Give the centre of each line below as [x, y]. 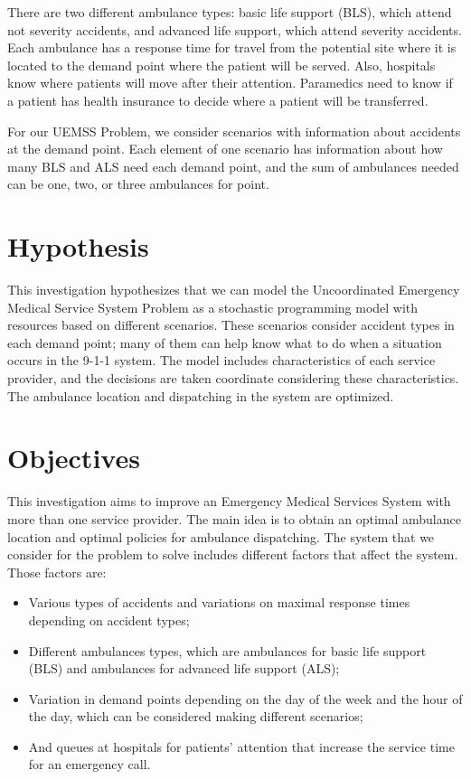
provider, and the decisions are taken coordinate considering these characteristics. [233, 378]
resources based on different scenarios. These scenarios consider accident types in [231, 325]
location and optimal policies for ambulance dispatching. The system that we [221, 536]
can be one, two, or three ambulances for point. [138, 184]
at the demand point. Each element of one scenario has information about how [225, 149]
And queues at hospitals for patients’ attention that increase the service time [241, 746]
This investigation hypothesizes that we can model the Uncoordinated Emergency [234, 290]
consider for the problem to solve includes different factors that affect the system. [233, 554]
